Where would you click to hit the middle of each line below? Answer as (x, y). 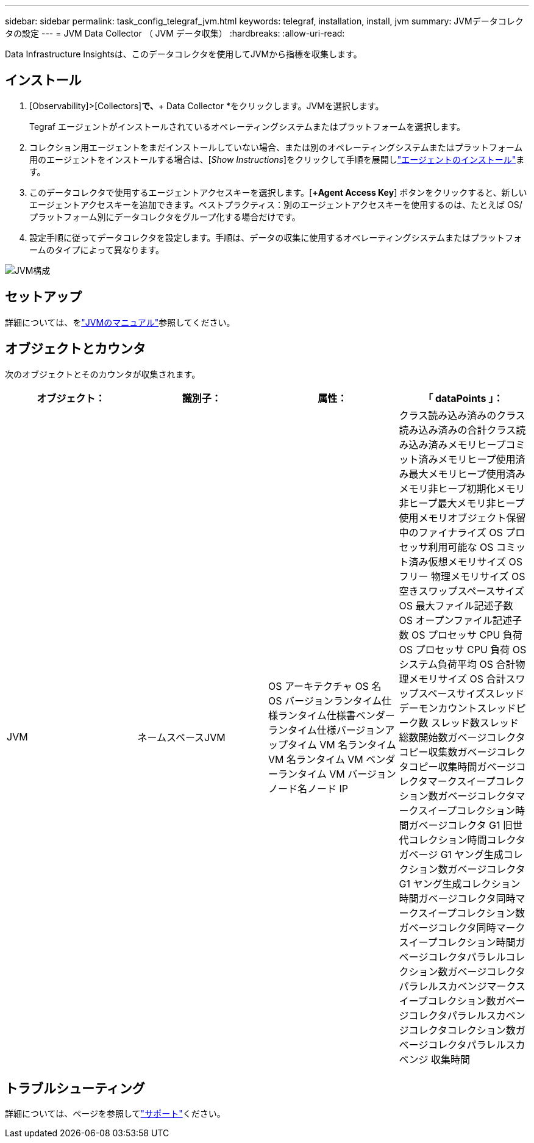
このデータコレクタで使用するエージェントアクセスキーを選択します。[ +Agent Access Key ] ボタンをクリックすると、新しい (278, 192)
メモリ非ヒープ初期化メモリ (462, 488)
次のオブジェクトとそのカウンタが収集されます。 (103, 374)
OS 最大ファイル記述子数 (456, 605)
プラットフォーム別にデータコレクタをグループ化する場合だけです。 (165, 217)
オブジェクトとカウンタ (75, 349)
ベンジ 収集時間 (435, 1059)
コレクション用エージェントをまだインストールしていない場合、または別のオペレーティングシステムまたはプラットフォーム (276, 147)
